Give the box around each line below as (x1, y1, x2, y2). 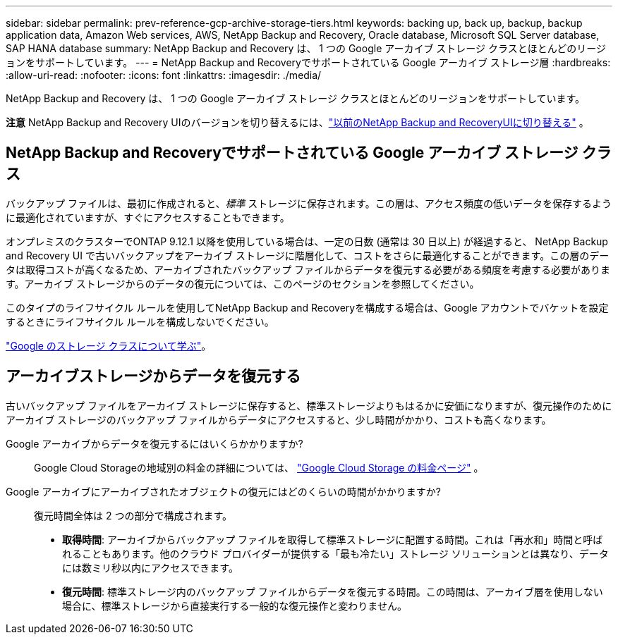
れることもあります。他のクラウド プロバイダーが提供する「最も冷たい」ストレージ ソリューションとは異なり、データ (62, 547, 609, 560)
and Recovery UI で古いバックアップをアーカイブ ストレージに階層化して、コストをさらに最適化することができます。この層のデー (6, 249, 610, 261)
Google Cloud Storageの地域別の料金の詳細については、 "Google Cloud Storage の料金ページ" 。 (34, 461, 484, 474)
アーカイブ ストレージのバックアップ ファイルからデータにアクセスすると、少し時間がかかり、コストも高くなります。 (6, 413, 552, 426)
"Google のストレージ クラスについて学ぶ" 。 (6, 339, 212, 352)
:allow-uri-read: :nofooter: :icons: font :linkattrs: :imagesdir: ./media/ (6, 69, 322, 81)
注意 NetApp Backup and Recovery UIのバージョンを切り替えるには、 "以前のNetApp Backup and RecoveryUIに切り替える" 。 (6, 116, 589, 128)
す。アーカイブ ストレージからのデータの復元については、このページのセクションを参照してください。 (6, 277, 480, 290)
